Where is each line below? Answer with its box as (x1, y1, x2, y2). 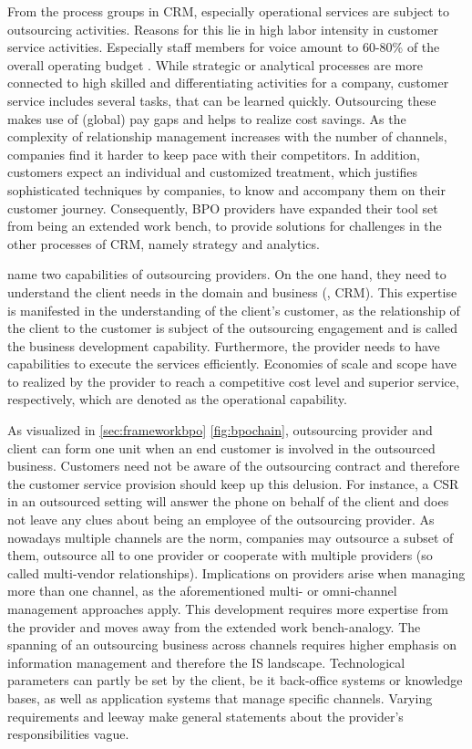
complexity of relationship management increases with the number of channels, (7, 127, 447, 146)
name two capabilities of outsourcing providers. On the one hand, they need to (7, 265, 446, 284)
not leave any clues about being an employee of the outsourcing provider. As (7, 510, 435, 529)
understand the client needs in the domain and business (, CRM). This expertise (7, 282, 457, 301)
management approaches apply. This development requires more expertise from (7, 599, 448, 618)
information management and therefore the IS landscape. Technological (7, 652, 405, 671)
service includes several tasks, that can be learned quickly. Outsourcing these (7, 90, 436, 109)
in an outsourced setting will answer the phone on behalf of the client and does (7, 492, 449, 511)
